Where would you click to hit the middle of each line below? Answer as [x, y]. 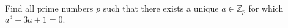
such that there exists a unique [161, 8]
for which [266, 8]
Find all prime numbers [49, 8]
